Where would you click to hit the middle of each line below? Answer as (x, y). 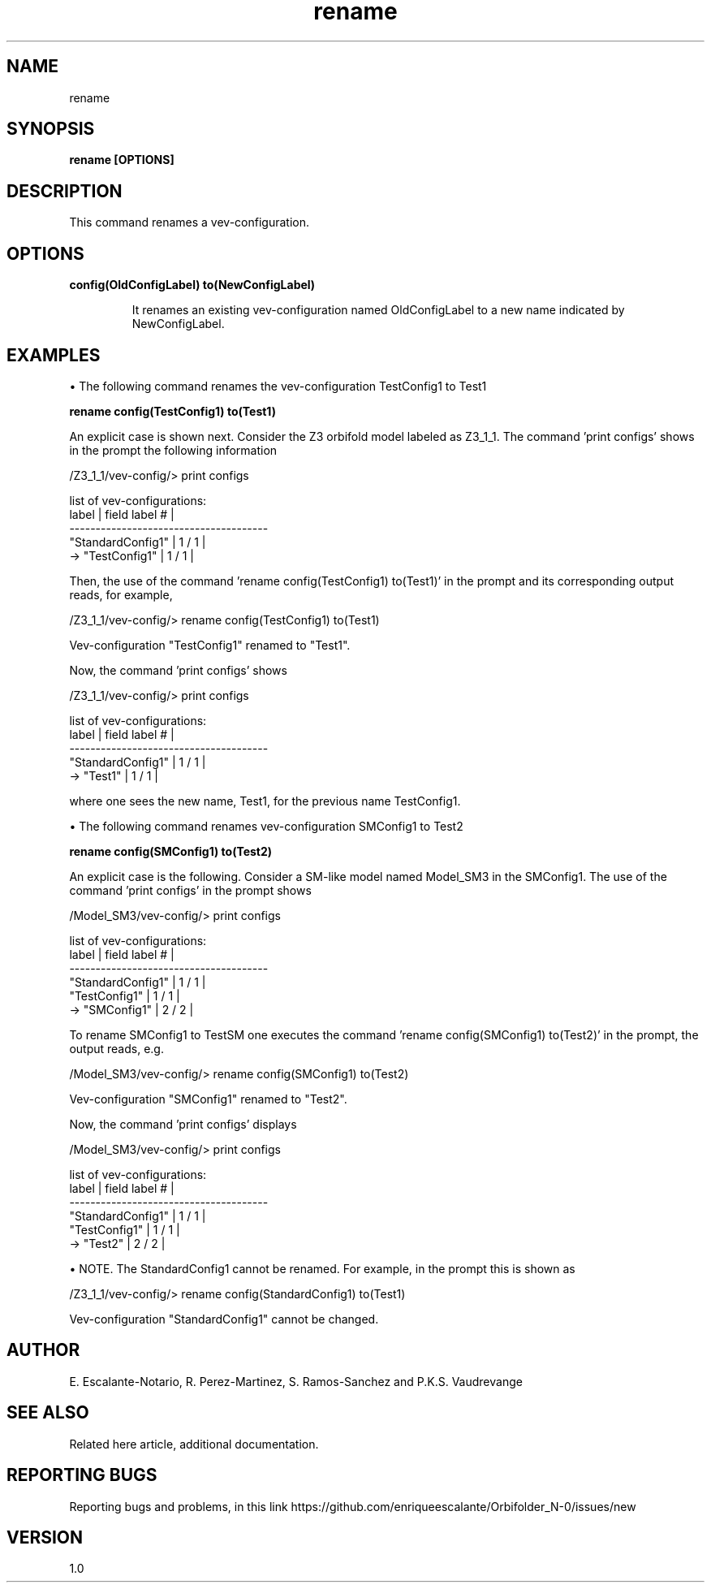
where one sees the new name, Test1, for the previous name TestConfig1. (265, 801)
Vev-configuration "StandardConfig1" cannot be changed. (224, 1319)
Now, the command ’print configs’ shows (178, 670)
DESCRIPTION (65, 191)
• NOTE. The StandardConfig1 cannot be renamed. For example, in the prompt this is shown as (322, 1268)
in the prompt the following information (173, 450)
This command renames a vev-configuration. (190, 222)
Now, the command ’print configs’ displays (183, 1124)
